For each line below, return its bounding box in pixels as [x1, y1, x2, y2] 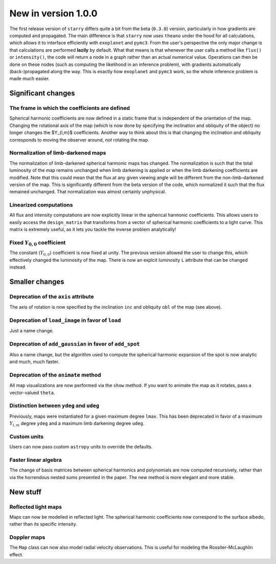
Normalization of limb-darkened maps [9, 149, 106, 156]
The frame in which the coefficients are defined [9, 105, 130, 112]
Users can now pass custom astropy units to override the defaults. [9, 444, 153, 450]
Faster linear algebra [9, 456, 62, 463]
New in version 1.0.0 [9, 8, 98, 19]
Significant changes [9, 89, 75, 98]
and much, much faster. [9, 358, 60, 365]
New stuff [9, 487, 42, 496]
